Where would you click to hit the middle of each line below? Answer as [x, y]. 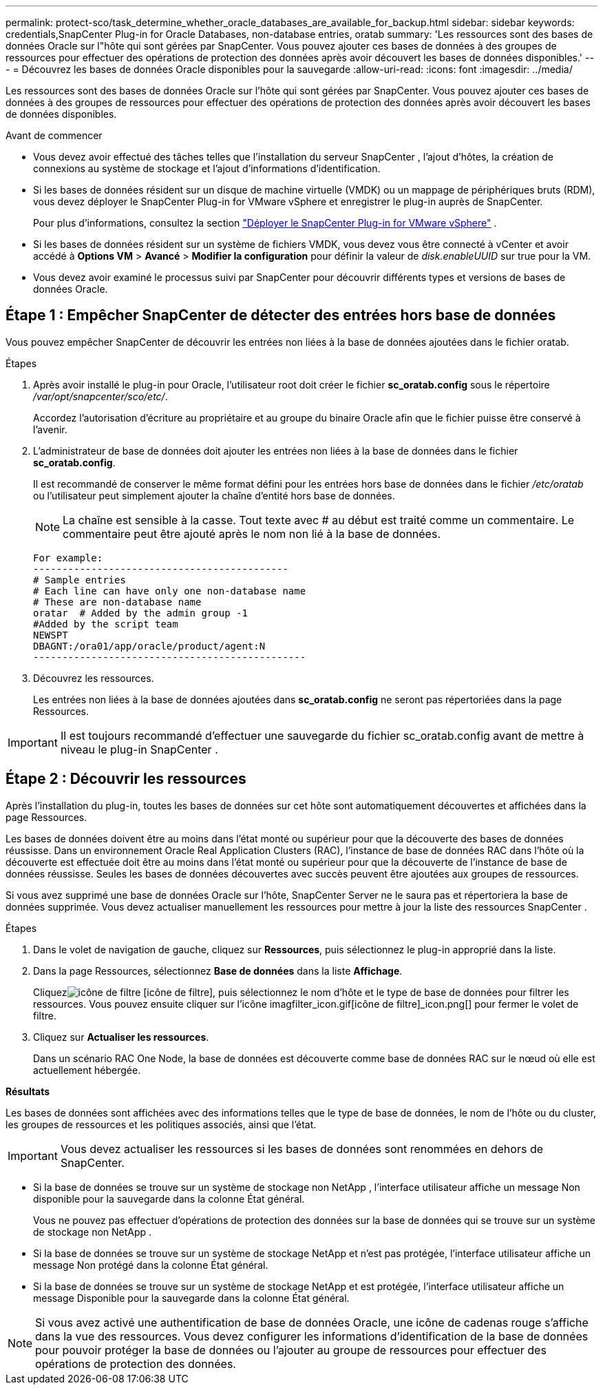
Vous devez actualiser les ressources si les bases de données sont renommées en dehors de [302, 1149]
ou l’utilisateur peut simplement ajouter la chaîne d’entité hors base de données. [214, 495]
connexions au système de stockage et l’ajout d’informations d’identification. [207, 168]
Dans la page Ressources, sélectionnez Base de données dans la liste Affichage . [218, 971]
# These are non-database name [117, 602]
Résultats [28, 1091]
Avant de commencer [54, 135]
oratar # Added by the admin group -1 [140, 613]
